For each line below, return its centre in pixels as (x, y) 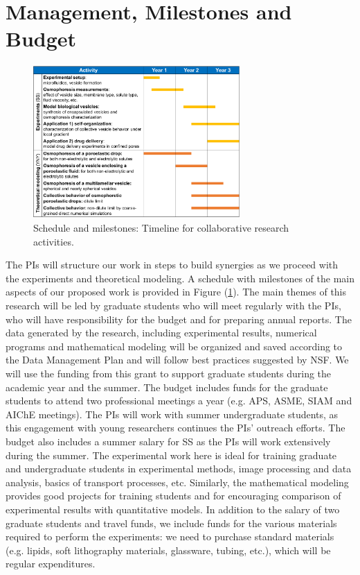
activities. (54, 241)
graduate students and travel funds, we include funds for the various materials (171, 523)
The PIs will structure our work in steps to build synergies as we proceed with (172, 265)
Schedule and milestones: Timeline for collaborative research (161, 228)
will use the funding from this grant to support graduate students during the (169, 374)
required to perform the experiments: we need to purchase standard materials (170, 537)
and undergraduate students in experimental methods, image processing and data (179, 469)
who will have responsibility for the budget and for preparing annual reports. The (179, 319)
